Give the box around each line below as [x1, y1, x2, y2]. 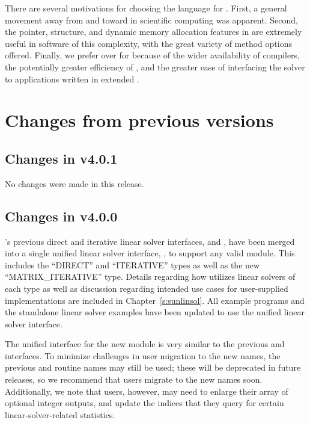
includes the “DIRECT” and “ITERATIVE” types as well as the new [5, 258, 260, 271]
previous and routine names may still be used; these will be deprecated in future [5, 361, 301, 374]
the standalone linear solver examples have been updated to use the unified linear [5, 306, 305, 318]
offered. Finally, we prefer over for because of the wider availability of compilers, [5, 49, 300, 61]
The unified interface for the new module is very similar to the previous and [5, 338, 285, 350]
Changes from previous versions [5, 108, 274, 132]
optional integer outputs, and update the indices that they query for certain [5, 397, 284, 409]
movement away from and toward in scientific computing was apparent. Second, [5, 13, 298, 26]
